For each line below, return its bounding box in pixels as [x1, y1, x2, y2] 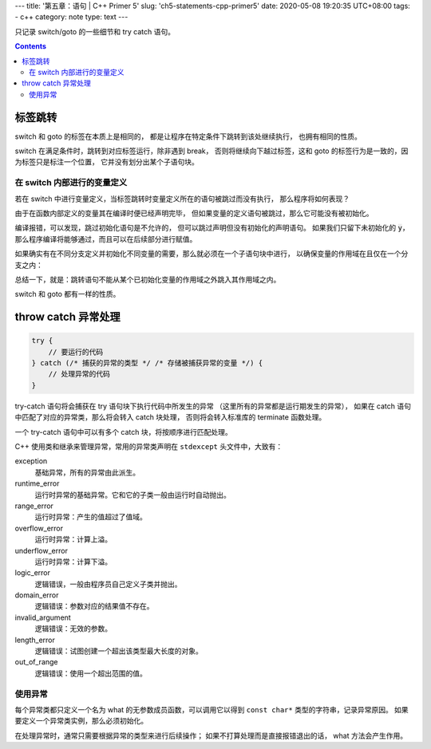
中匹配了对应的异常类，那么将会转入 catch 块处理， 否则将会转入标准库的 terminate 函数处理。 [14, 412, 326, 422]
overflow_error [14, 523, 64, 533]
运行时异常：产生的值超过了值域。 [34, 512, 147, 522]
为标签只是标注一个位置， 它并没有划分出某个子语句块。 [14, 157, 199, 167]
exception [14, 456, 48, 466]
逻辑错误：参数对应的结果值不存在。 [34, 601, 154, 611]
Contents [14, 41, 47, 51]
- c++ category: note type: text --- [14, 12, 129, 22]
